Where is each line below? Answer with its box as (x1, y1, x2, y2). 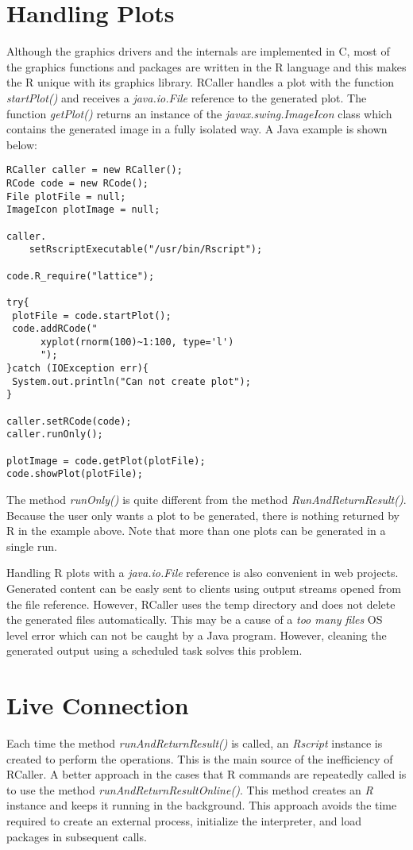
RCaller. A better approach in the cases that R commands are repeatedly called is (6, 766, 407, 783)
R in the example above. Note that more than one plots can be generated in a (6, 522, 386, 539)
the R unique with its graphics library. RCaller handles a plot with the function (6, 74, 395, 90)
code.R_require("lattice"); (6, 270, 155, 282)
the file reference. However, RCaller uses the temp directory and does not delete (6, 595, 396, 612)
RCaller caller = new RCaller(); (6, 164, 183, 176)
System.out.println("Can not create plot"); (12, 375, 251, 387)
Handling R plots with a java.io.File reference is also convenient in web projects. (6, 564, 399, 581)
